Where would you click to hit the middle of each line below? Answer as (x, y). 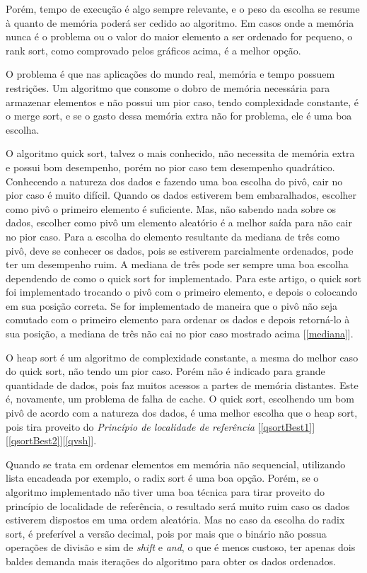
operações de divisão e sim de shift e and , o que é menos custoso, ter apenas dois (181, 547)
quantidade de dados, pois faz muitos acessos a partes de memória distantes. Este (182, 384)
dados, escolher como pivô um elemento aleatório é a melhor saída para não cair (179, 222)
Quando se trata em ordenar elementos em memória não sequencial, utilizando (176, 464)
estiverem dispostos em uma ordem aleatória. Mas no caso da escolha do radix (175, 520)
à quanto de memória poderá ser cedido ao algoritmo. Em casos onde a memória (180, 22)
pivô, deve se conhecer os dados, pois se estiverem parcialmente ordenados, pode (180, 250)
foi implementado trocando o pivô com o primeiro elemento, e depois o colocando (182, 292)
